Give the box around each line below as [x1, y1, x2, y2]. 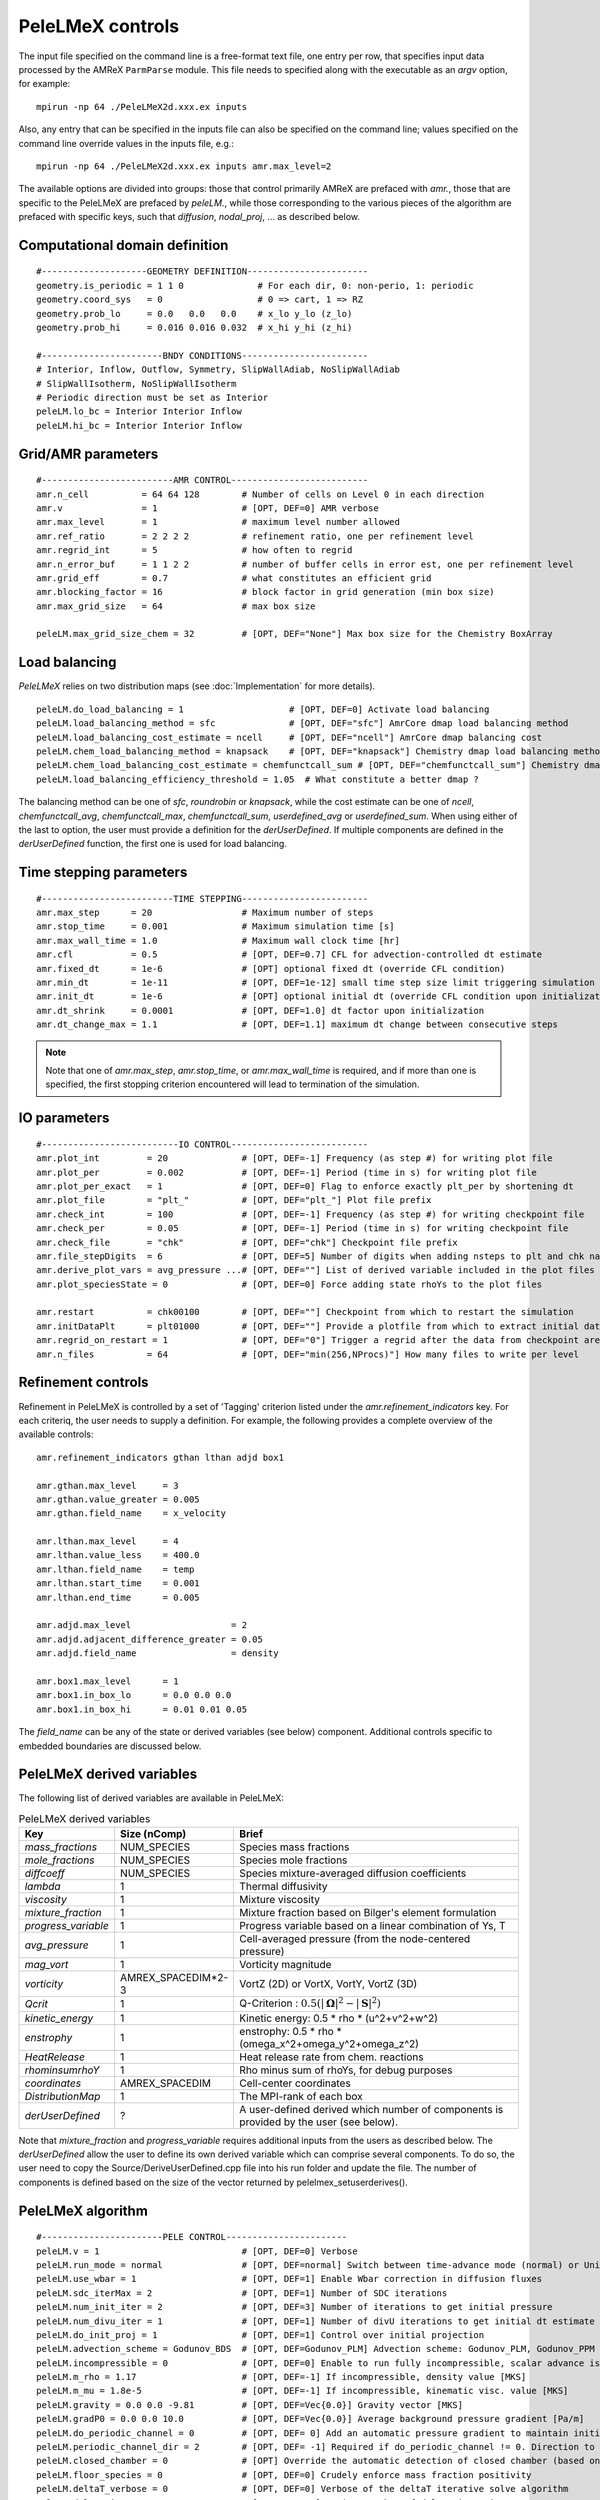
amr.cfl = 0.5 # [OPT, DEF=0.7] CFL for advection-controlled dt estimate [36, 949, 543, 960]
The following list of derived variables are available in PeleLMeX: [18, 1792, 285, 1804]
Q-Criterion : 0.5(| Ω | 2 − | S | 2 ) [239, 1995, 382, 2010]
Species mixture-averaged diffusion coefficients [239, 1866, 467, 1880]
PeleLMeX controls [18, 15, 180, 37]
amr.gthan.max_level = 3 [36, 1480, 179, 1491]
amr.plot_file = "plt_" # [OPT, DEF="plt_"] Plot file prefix [36, 1195, 432, 1206]
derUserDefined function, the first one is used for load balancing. [18, 838, 287, 850]
